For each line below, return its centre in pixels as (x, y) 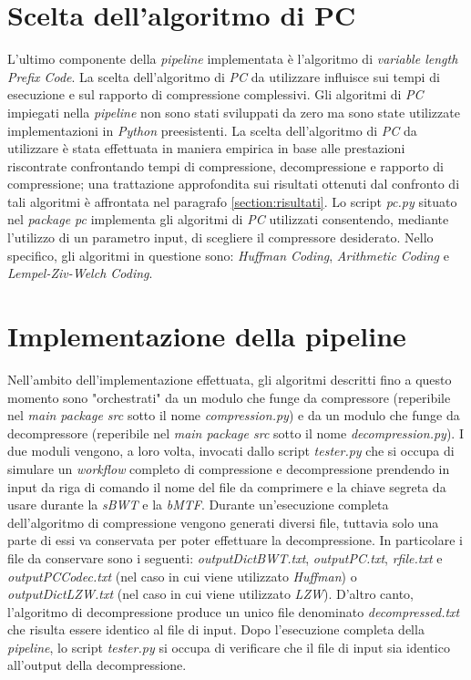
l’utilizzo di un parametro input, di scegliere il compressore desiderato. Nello (220, 237)
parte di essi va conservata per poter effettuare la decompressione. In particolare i (235, 540)
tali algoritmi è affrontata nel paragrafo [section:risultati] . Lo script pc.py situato (232, 201)
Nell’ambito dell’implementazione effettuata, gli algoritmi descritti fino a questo (230, 379)
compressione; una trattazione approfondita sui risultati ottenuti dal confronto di (234, 184)
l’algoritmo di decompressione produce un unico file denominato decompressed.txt (234, 611)
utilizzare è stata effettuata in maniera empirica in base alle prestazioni (206, 148)
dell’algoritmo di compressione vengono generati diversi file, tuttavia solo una (223, 522)
